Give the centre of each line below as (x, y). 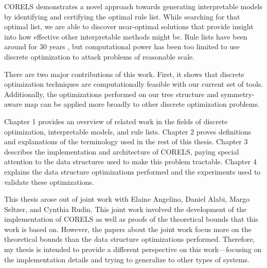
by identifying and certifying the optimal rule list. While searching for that (122, 16)
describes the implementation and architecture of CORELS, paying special (122, 151)
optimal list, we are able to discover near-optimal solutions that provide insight (129, 26)
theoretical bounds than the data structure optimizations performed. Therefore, (130, 239)
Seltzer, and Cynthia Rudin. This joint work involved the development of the (125, 209)
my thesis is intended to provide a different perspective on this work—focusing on (133, 249)
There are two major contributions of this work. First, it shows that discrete (124, 74)
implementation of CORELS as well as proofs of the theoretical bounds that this (131, 219)
